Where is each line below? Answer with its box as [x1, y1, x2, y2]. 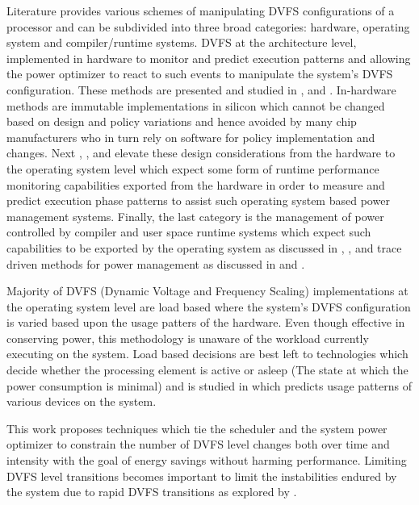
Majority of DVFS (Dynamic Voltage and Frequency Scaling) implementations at [6, 282, 409, 299]
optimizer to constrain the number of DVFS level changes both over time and [6, 436, 390, 453]
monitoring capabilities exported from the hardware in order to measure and [6, 176, 385, 193]
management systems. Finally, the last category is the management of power [6, 207, 384, 224]
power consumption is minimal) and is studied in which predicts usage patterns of [6, 377, 412, 394]
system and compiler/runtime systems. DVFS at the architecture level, [6, 34, 357, 51]
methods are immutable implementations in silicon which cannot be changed [6, 97, 385, 114]
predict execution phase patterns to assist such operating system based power [6, 192, 390, 209]
